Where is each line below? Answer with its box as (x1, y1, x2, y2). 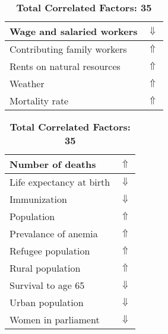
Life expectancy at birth (9, 175, 110, 189)
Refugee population (9, 244, 90, 257)
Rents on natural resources (9, 59, 121, 73)
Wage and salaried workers (9, 24, 138, 38)
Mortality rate (9, 94, 69, 107)
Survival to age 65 (9, 278, 85, 292)
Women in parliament (9, 313, 100, 326)
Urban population (9, 295, 84, 309)
